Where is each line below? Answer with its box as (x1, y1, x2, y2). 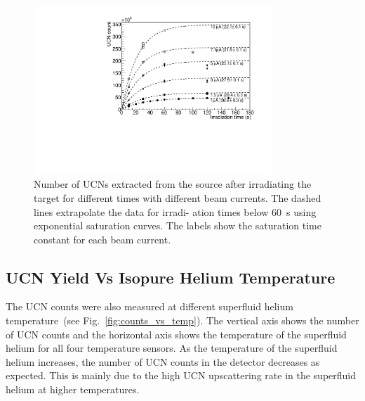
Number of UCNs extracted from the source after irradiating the (34, 177, 312, 191)
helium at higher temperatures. (6, 382, 140, 397)
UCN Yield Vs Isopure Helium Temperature (6, 266, 336, 288)
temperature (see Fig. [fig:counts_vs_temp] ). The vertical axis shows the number (6, 313, 359, 328)
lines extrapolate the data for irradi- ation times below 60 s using (34, 204, 317, 219)
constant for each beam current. (34, 231, 171, 246)
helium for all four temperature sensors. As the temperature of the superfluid (6, 340, 338, 355)
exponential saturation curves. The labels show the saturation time (34, 218, 322, 233)
